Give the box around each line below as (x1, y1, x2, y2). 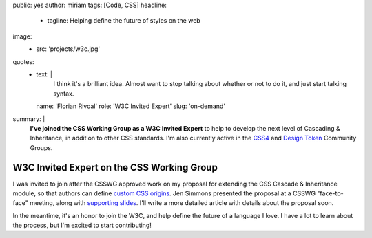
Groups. (30, 143, 53, 151)
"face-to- (317, 189, 344, 197)
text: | (36, 69, 53, 78)
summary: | (12, 114, 45, 123)
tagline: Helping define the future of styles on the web (47, 17, 201, 25)
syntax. (53, 89, 74, 98)
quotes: (12, 57, 34, 65)
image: (12, 32, 32, 41)
